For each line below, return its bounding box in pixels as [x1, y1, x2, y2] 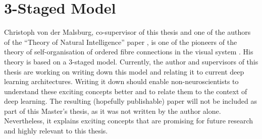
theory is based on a [4, 56, 67, 66]
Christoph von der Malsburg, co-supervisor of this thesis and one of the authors [4, 27, 251, 37]
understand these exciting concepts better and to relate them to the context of [4, 86, 247, 96]
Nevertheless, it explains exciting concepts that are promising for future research [4, 115, 253, 126]
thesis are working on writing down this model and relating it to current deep [4, 66, 244, 77]
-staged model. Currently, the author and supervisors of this [72, 56, 258, 66]
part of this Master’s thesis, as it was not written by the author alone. [4, 105, 221, 116]
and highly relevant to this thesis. [4, 125, 108, 136]
